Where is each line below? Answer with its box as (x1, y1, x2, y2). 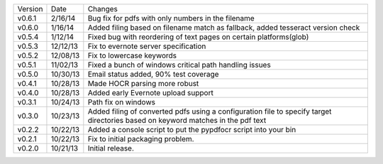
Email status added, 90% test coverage (87, 70, 219, 79)
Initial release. (87, 143, 135, 153)
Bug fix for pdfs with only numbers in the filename (87, 13, 255, 23)
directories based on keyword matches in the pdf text (87, 116, 267, 125)
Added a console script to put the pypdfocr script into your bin (87, 125, 296, 134)
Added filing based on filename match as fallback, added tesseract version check (87, 23, 360, 32)
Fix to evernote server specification (87, 41, 206, 51)
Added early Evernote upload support (87, 88, 214, 97)
